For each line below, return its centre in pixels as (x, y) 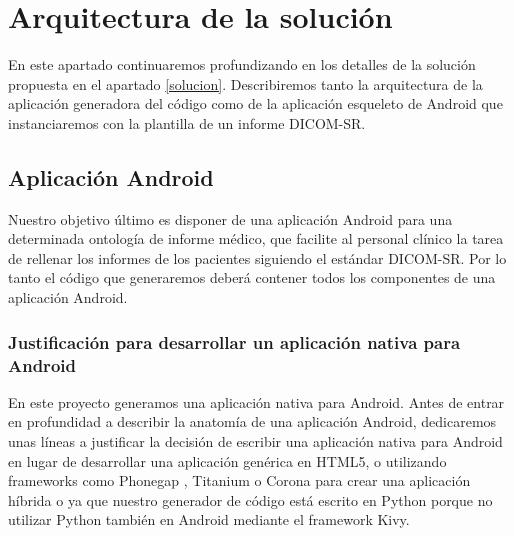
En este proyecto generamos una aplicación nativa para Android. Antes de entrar (256, 401)
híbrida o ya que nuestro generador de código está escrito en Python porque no (250, 499)
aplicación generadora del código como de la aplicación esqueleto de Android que (255, 103)
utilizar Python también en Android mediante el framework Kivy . (209, 519)
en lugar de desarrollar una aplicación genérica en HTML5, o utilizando (227, 460)
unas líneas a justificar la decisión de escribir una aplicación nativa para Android (255, 441)
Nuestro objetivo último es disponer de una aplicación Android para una (230, 218)
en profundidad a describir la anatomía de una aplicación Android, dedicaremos (252, 421)
